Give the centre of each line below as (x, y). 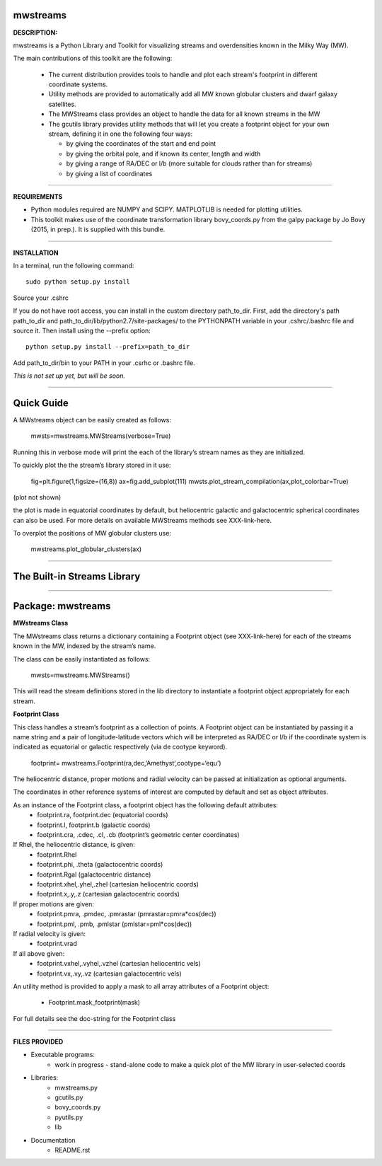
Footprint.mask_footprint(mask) (94, 1003)
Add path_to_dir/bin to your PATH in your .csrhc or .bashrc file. (104, 363)
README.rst (73, 1150)
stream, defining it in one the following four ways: (121, 134)
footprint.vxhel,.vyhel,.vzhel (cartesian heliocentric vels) (119, 964)
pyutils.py (69, 1117)
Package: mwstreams (62, 606)
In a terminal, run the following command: (74, 265)
